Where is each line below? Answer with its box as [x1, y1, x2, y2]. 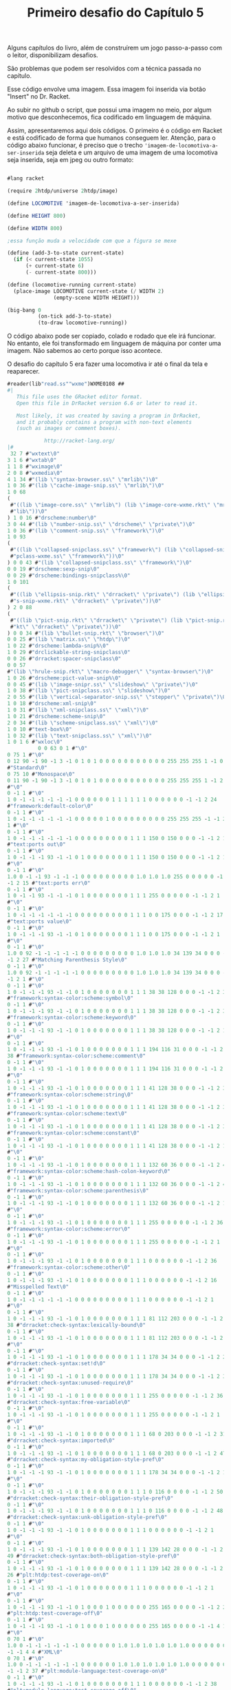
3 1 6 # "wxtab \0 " [7, 456, 57, 463]
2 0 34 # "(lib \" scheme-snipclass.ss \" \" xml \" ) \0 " [7, 719, 158, 726]
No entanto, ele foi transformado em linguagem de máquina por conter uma [7, 339, 221, 347]
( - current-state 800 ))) [25, 269, 97, 276]
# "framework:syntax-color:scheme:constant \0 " [7, 1129, 140, 1137]
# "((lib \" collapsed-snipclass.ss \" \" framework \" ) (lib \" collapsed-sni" [10, 547, 229, 553]
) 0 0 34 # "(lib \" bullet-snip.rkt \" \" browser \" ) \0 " [7, 629, 165, 637]
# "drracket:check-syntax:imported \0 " [7, 1437, 115, 1444]
